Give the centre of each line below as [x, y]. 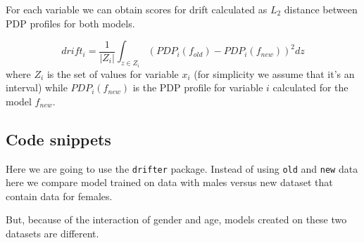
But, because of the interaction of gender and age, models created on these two [176, 219]
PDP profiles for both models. [70, 23]
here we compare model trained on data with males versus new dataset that [169, 182]
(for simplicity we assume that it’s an [274, 73]
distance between [321, 9]
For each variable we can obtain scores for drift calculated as [137, 9]
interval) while [37, 87]
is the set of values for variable [113, 73]
